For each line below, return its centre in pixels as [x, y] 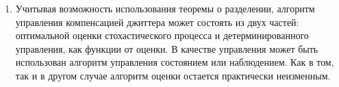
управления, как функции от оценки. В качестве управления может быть [167, 48]
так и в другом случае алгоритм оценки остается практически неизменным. [173, 75]
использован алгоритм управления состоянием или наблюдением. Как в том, [175, 62]
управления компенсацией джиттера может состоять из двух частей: [157, 22]
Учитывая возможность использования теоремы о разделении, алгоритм [165, 8]
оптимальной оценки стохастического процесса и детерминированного [162, 35]
